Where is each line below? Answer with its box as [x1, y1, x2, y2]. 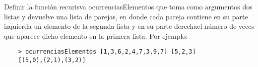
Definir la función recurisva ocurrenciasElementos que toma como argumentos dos [4, 1, 253, 11]
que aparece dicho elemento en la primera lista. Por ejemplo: [4, 30, 188, 41]
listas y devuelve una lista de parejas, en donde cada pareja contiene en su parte [4, 11, 248, 21]
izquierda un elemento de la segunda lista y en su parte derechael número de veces [4, 21, 255, 31]
